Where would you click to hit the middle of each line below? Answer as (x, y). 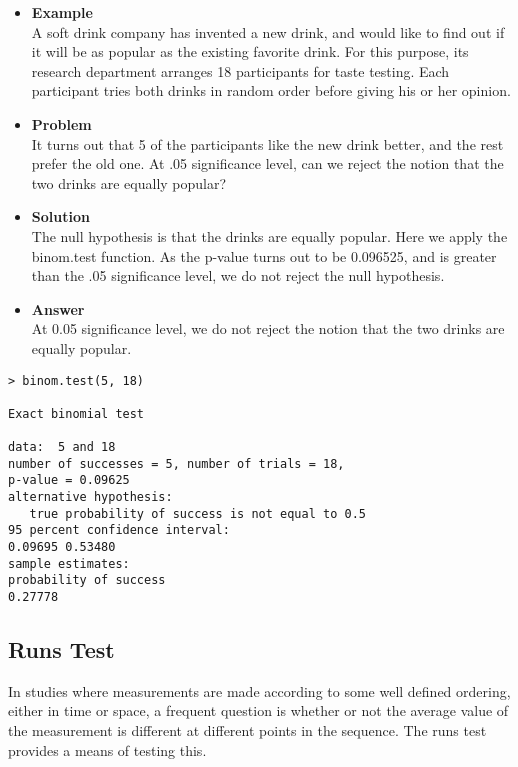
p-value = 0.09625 (69, 480)
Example (62, 12)
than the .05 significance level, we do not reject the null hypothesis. (238, 275)
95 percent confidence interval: (119, 530)
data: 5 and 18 (62, 447)
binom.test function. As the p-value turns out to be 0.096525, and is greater (264, 255)
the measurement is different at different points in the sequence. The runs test (247, 730)
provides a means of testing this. (107, 749)
